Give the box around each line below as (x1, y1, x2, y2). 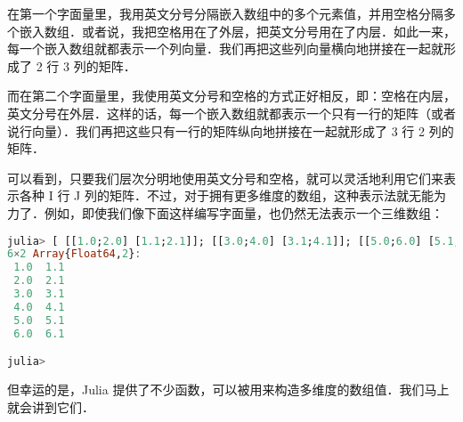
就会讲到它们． (7, 397, 94, 416)
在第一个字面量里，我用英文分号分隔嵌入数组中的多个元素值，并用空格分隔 (7, 4, 443, 22)
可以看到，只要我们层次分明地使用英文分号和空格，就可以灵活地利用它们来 (7, 168, 443, 187)
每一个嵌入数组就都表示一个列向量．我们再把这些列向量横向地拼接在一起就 (7, 39, 443, 58)
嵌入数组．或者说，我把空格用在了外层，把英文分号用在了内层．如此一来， (19, 21, 456, 40)
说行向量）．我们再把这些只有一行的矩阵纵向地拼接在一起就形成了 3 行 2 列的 (7, 121, 454, 140)
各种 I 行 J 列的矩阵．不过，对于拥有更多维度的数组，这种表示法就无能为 (19, 186, 446, 205)
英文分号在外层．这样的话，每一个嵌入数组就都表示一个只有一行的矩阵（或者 (7, 103, 456, 122)
